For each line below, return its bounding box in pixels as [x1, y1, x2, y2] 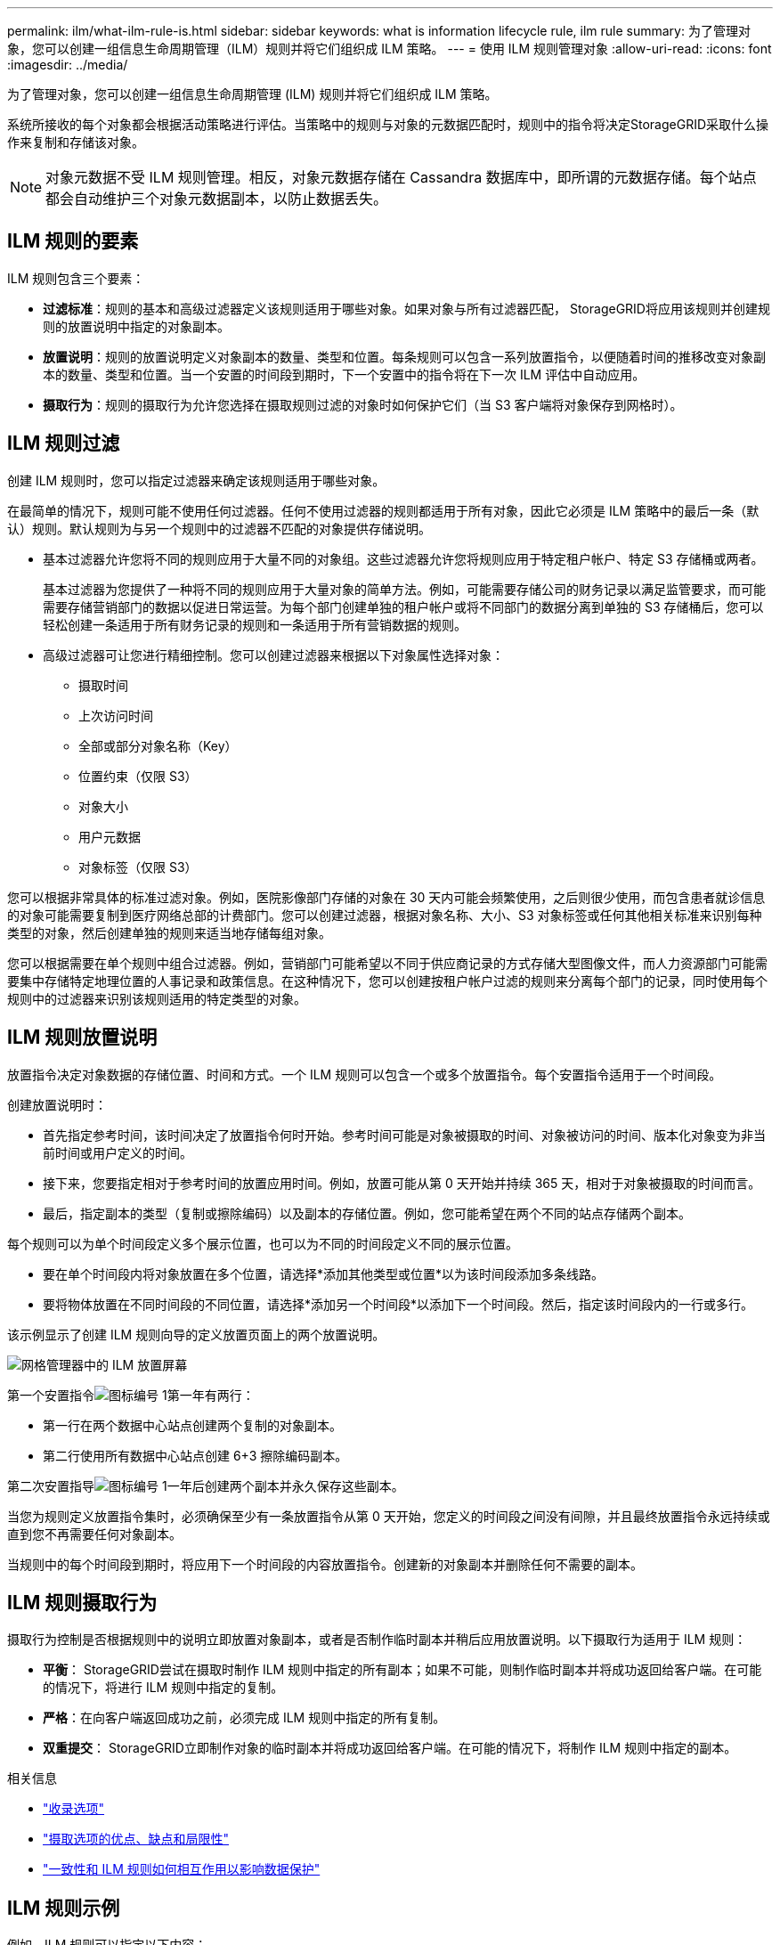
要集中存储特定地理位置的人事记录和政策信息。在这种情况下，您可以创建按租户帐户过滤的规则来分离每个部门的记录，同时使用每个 [7, 972, 768, 989]
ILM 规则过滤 [7, 432, 120, 455]
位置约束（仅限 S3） [78, 768, 198, 784]
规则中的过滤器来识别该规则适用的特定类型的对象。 [7, 990, 306, 1006]
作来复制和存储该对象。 [7, 134, 144, 150]
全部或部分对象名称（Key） [78, 737, 238, 753]
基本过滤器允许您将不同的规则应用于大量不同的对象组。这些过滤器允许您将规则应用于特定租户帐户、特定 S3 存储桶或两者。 [43, 550, 764, 566]
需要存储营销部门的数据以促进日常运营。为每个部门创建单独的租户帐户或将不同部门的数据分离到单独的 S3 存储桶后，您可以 [43, 598, 764, 614]
